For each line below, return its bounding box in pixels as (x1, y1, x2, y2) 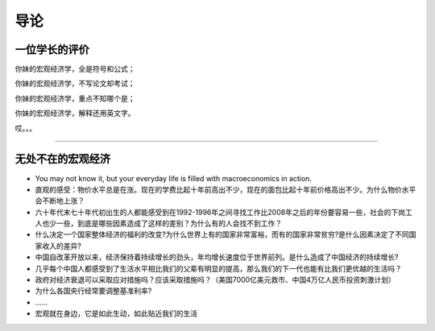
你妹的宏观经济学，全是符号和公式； (14, 64, 135, 74)
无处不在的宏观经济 (14, 152, 110, 166)
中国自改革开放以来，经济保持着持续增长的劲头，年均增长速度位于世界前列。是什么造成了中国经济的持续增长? (35, 252, 399, 262)
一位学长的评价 (14, 43, 89, 56)
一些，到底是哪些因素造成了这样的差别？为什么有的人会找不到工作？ (56, 218, 282, 229)
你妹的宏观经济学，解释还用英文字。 (14, 109, 135, 118)
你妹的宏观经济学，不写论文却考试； (14, 79, 135, 89)
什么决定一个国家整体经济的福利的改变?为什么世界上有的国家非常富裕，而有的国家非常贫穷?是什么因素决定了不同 (35, 230, 410, 239)
